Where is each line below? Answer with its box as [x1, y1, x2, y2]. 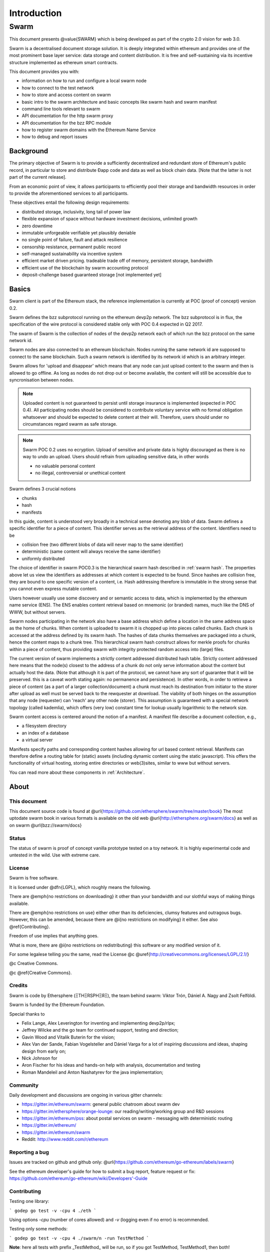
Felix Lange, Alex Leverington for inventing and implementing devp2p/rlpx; [21, 1020, 175, 1026]
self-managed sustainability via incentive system [21, 251, 122, 257]
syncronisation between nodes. [9, 377, 74, 383]
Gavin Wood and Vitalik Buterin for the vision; [21, 1034, 115, 1040]
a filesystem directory [21, 723, 67, 729]
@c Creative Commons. [9, 961, 58, 967]
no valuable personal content [35, 463, 95, 469]
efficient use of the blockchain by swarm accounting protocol [21, 264, 148, 270]
